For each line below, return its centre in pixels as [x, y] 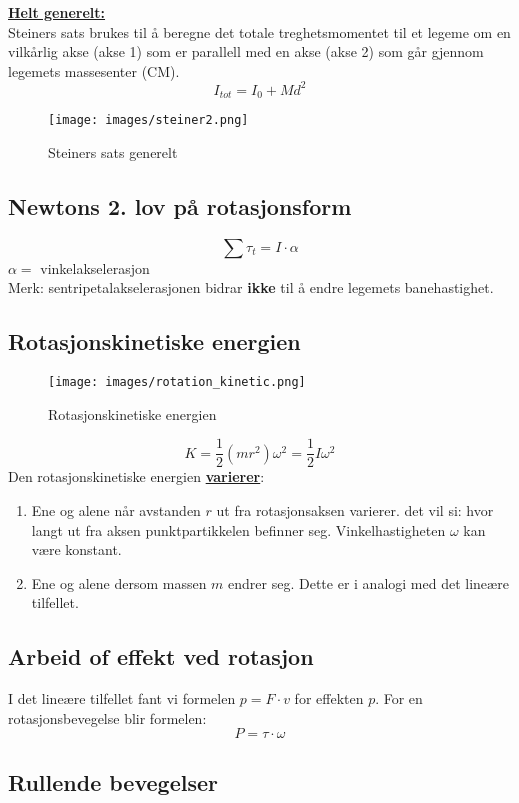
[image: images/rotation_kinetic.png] [177, 382]
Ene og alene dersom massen [119, 582]
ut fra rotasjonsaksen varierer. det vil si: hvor [355, 510]
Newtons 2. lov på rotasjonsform [180, 205]
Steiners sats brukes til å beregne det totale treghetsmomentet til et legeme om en [259, 31]
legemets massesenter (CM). [94, 70]
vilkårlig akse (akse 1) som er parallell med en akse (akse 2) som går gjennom [246, 51]
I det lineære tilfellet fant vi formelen [122, 698]
